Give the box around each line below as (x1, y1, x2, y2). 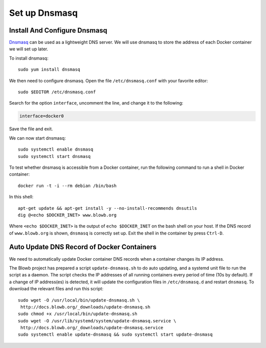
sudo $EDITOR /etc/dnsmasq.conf (18, 89, 96, 95)
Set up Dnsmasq (9, 7, 78, 18)
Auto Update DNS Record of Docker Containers (9, 243, 157, 251)
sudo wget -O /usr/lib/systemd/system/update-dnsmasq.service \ (18, 318, 177, 323)
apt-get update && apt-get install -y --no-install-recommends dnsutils (18, 205, 197, 211)
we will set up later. (9, 46, 49, 52)
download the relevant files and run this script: (9, 286, 103, 292)
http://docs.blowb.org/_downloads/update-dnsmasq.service (20, 325, 164, 331)
